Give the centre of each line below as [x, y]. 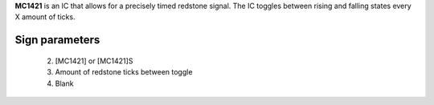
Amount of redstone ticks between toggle [124, 72]
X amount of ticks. [45, 17]
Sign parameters [57, 40]
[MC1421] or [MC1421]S [94, 61]
